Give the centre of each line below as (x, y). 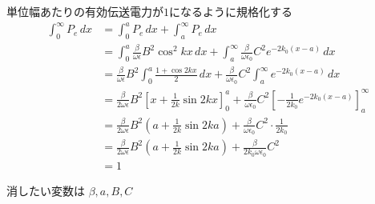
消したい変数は (46, 190)
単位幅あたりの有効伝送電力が (85, 11)
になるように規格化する (231, 11)
